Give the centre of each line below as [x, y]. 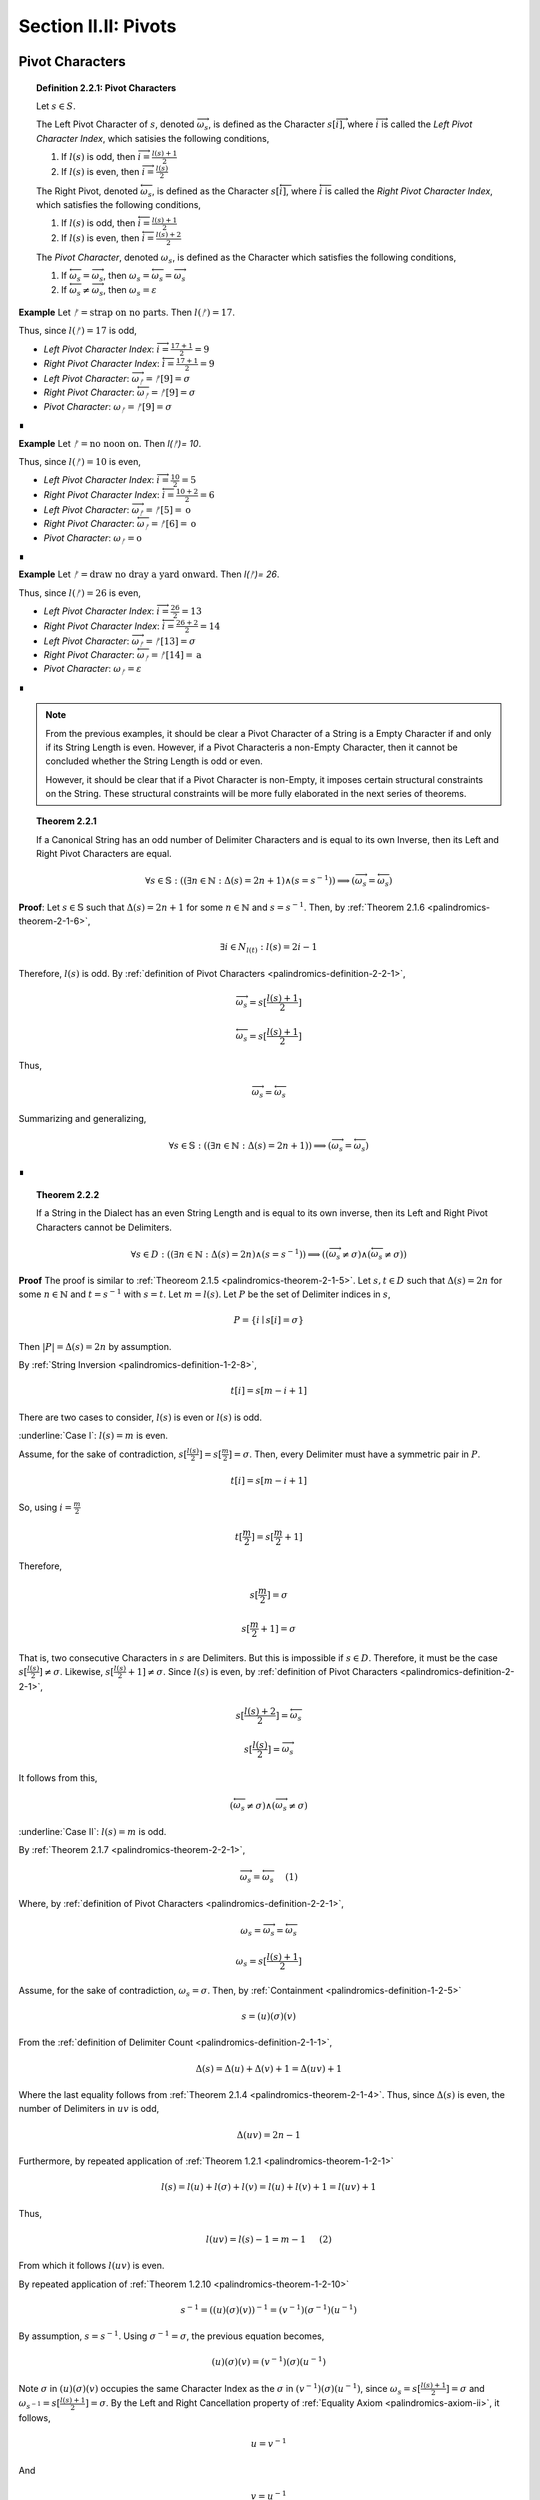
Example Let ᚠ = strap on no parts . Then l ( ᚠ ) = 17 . [126, 312]
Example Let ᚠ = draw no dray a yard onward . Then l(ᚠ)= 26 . [149, 574]
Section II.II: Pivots [97, 26]
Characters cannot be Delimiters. [104, 1227]
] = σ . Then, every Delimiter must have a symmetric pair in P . [354, 1454]
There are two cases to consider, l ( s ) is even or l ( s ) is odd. [140, 1417]
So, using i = [45, 1507]
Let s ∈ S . [56, 106]
